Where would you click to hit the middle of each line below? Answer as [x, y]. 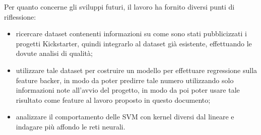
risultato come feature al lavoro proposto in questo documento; [113, 99]
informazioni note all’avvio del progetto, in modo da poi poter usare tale [128, 90]
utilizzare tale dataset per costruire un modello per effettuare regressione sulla [137, 70]
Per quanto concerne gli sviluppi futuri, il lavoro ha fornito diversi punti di [119, 7]
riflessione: [20, 16]
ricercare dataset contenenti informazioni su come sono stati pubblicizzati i [131, 33]
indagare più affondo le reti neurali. [71, 126]
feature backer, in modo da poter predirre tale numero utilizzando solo [125, 80]
